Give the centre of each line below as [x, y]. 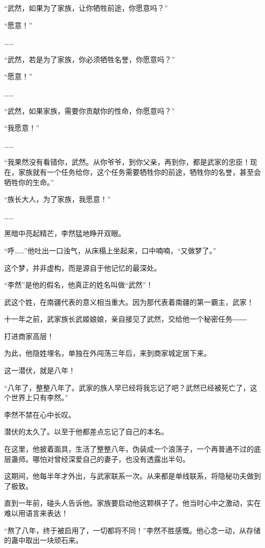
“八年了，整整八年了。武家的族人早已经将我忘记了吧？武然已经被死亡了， [127, 387]
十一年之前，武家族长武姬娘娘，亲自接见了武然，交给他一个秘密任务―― [125, 319]
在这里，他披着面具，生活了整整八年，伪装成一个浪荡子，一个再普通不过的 [129, 449]
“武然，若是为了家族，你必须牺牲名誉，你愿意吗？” [90, 59]
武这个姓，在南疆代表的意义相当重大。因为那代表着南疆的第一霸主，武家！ [129, 302]
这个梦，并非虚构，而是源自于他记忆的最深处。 [83, 267]
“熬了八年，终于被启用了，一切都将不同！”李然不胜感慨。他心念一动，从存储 [132, 530]
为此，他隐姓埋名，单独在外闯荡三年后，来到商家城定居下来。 [108, 353]
